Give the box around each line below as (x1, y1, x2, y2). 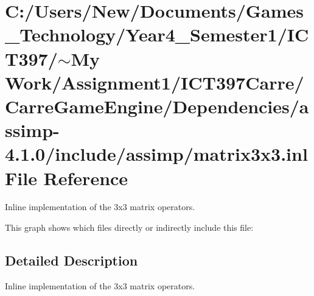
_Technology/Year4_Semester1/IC (5, 22, 309, 47)
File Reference (5, 165, 128, 190)
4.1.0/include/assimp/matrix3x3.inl (5, 141, 308, 166)
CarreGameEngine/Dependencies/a (5, 93, 309, 118)
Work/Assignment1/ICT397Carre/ (5, 69, 304, 94)
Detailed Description (5, 251, 138, 270)
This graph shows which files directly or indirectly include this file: (5, 221, 254, 234)
